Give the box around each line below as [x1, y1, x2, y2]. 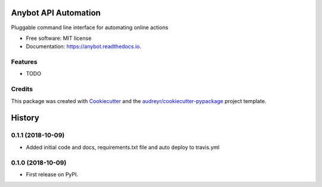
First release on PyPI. [26, 170, 79, 178]
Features [11, 58, 38, 66]
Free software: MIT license [26, 35, 92, 42]
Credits [11, 85, 33, 93]
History [11, 113, 40, 123]
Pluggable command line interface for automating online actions [11, 24, 169, 31]
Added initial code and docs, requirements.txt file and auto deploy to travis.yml [26, 144, 220, 151]
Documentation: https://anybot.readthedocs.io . [26, 43, 141, 50]
